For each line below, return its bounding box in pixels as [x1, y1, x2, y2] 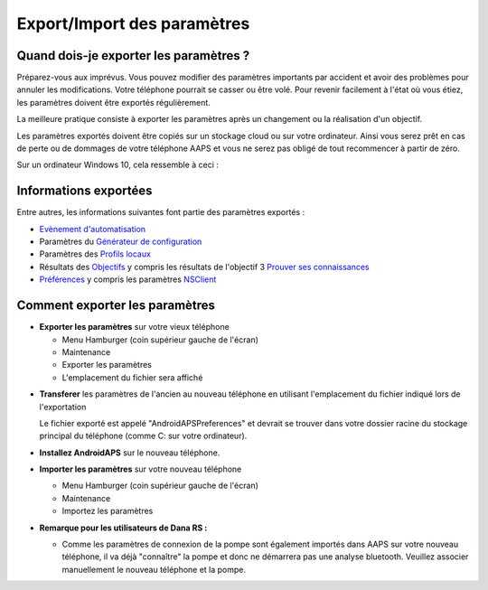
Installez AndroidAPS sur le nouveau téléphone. [39, 447, 221, 458]
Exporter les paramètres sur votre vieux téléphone [39, 322, 230, 332]
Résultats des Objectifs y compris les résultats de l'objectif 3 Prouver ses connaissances [39, 261, 370, 272]
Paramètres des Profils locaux [39, 248, 151, 259]
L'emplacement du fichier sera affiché [61, 371, 203, 383]
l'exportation [39, 401, 87, 412]
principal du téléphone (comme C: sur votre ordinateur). [39, 430, 248, 442]
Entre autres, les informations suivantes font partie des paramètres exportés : [16, 207, 305, 218]
